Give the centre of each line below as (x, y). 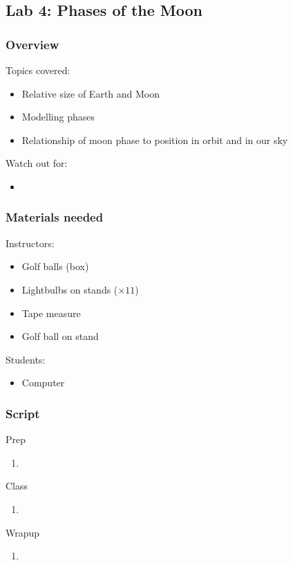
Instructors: (30, 243)
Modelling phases (58, 117)
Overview (32, 44)
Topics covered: (38, 70)
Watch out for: (37, 163)
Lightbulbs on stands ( (70, 289)
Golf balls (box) (55, 266)
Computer (43, 383)
